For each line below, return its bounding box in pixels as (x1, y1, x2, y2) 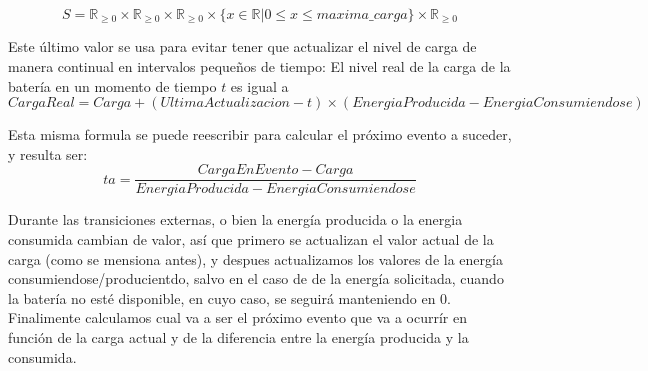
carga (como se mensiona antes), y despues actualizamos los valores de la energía (8, 248, 503, 269)
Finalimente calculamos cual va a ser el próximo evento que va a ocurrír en (8, 307, 467, 328)
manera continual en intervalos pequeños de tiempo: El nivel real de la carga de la (8, 56, 511, 77)
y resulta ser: (8, 143, 88, 164)
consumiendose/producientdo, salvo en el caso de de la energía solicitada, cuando (8, 268, 504, 289)
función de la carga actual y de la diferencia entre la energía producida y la (8, 327, 469, 348)
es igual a (230, 75, 289, 96)
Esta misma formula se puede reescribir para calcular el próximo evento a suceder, (8, 124, 512, 145)
